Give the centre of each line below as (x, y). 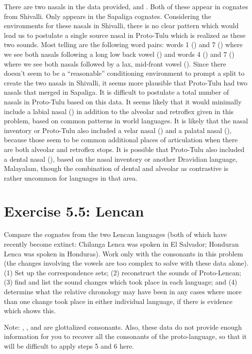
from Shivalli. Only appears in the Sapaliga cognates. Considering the (108, 16)
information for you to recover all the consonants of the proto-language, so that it (126, 336)
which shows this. (30, 311)
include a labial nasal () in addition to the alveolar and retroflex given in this (119, 111)
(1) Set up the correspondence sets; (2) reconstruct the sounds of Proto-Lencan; (123, 272)
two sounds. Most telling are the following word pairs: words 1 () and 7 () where (123, 44)
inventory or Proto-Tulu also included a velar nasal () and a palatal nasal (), (118, 130)
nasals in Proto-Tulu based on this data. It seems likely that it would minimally (123, 101)
